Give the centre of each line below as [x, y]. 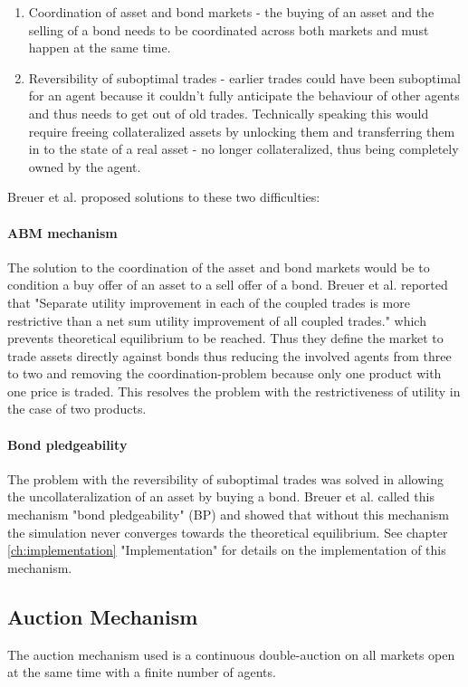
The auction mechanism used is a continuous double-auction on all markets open [231, 654]
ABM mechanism [62, 232]
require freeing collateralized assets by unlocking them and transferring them [242, 131]
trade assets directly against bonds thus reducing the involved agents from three [229, 355]
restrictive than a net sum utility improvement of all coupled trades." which [217, 320]
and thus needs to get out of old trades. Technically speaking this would [229, 113]
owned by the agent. [85, 166]
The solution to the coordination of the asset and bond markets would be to [219, 267]
